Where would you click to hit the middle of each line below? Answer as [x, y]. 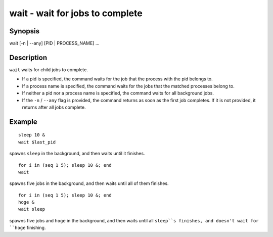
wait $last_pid [37, 142]
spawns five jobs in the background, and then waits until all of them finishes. [89, 183]
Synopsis [25, 31]
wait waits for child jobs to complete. [49, 69]
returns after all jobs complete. [54, 107]
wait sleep [32, 209]
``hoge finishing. [28, 228]
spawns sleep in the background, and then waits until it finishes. [77, 154]
